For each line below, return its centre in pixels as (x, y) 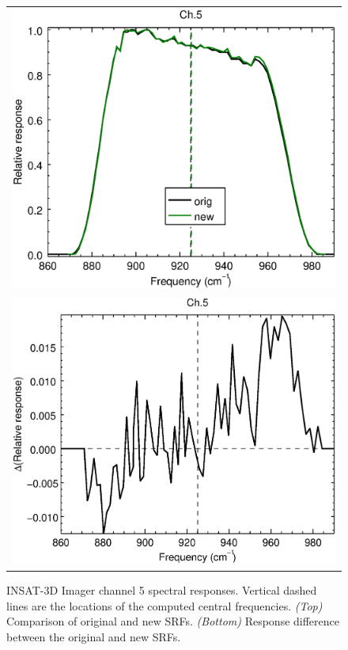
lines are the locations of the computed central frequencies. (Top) (165, 605)
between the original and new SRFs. (94, 637)
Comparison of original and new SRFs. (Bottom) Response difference (173, 621)
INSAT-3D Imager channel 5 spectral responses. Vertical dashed (162, 590)
